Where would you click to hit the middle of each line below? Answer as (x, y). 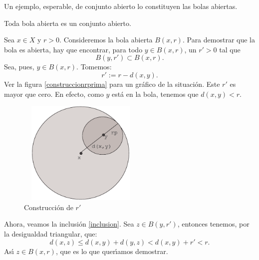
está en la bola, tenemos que (155, 94)
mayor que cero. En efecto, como (54, 94)
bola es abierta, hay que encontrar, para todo (73, 49)
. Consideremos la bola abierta (106, 40)
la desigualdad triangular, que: (51, 233)
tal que (230, 49)
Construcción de (49, 207)
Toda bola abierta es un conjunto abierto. (68, 23)
